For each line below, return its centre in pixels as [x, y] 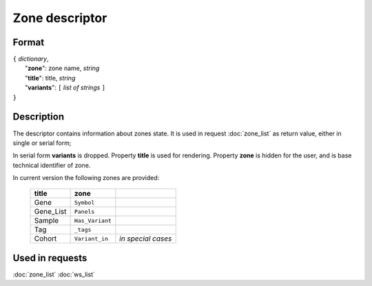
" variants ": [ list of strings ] [65, 88]
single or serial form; [42, 143]
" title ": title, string [50, 78]
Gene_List [50, 212]
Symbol [84, 202]
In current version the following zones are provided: [86, 178]
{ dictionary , [31, 59]
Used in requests [50, 258]
